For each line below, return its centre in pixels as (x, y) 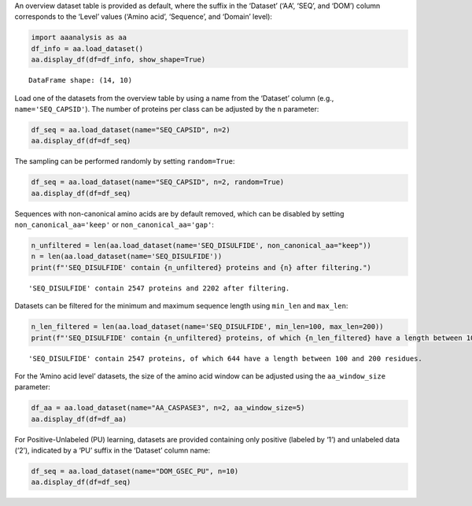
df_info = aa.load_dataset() (87, 48)
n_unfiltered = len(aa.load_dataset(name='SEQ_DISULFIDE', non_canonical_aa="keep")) (201, 246)
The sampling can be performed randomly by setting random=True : (125, 161)
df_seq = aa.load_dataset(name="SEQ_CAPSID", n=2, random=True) (158, 182)
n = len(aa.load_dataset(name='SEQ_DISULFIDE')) (127, 257)
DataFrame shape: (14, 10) (81, 80)
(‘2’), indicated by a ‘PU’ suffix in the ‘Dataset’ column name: (112, 451)
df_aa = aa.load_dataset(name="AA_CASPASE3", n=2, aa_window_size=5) (168, 408)
